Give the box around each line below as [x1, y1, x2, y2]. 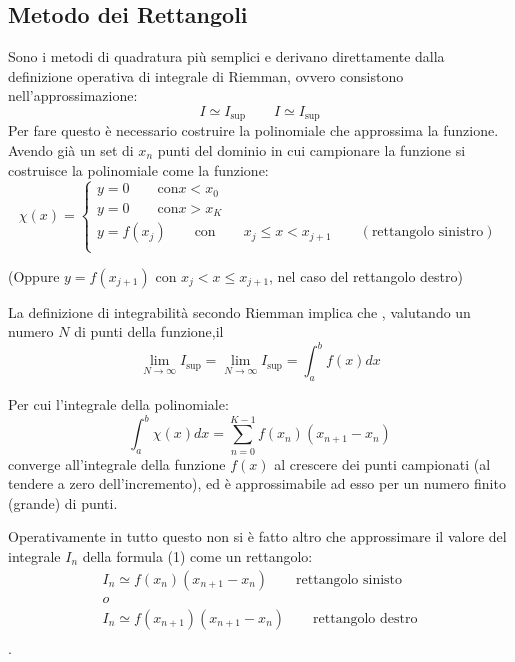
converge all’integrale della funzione [8, 453, 226, 474]
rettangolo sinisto [296, 572, 403, 587]
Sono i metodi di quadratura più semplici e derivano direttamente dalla [8, 46, 445, 67]
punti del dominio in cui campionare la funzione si [157, 140, 466, 161]
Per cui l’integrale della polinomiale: [8, 394, 229, 415]
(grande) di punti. [8, 492, 118, 513]
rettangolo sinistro [371, 225, 484, 240]
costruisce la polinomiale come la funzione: [8, 159, 269, 180]
